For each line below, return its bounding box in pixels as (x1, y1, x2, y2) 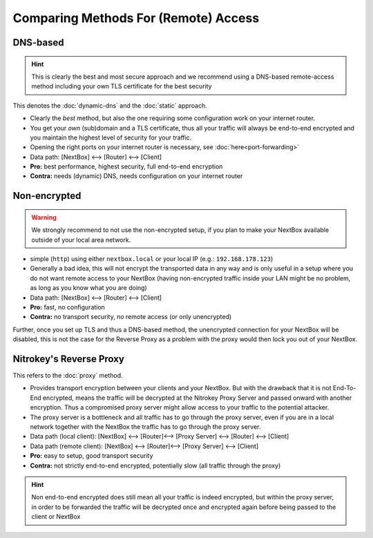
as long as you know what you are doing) (30, 284, 148, 292)
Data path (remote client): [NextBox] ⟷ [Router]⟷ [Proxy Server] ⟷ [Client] (30, 442, 259, 450)
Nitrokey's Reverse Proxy (12, 353, 124, 365)
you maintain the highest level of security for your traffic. (30, 133, 192, 142)
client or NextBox (31, 512, 81, 521)
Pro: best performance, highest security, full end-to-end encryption (30, 162, 223, 171)
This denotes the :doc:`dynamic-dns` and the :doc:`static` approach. (12, 101, 207, 110)
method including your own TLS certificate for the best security (31, 82, 212, 90)
